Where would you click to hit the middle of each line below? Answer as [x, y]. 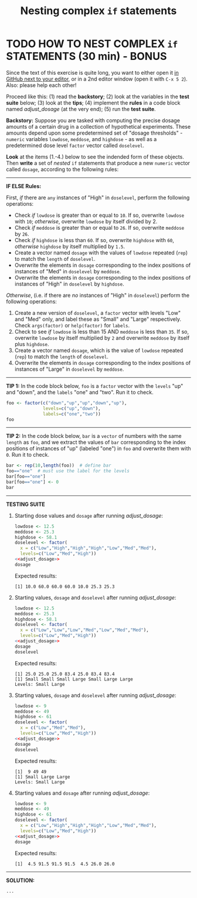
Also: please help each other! [41, 85]
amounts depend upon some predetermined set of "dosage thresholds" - [94, 133]
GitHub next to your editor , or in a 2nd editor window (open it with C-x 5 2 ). [97, 79]
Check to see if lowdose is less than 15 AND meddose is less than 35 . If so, [102, 331]
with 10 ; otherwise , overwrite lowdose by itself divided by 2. [86, 221]
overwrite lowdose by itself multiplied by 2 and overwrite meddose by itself [102, 338]
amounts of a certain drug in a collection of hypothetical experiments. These [98, 126]
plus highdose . [32, 344]
